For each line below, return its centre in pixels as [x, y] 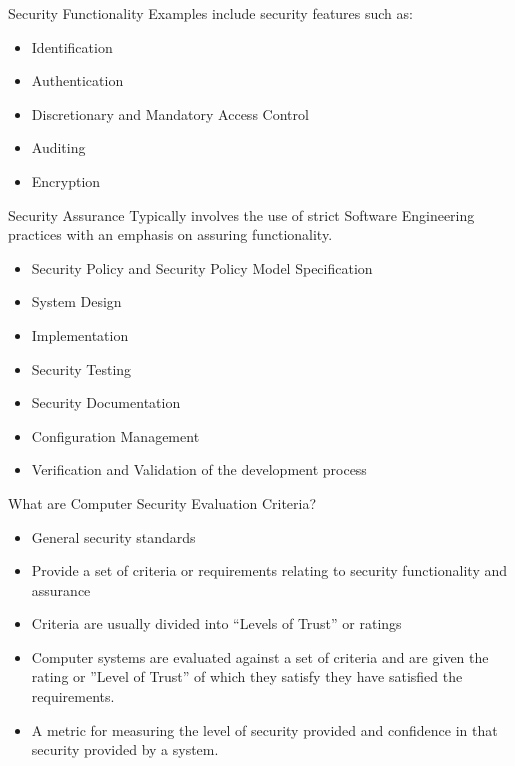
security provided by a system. [125, 749]
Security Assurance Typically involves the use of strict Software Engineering [241, 214]
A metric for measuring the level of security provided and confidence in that [264, 729]
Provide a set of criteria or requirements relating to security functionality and [269, 570]
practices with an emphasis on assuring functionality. [170, 234]
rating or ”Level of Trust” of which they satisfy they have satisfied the [247, 676]
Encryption [66, 180]
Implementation [80, 334]
